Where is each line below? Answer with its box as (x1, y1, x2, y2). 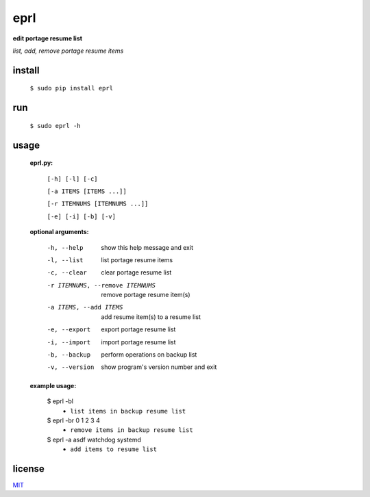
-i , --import (47, 338, 91, 346)
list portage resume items (101, 255, 173, 264)
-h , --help (47, 244, 84, 251)
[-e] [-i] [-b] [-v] (47, 212, 116, 220)
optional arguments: (29, 228, 89, 236)
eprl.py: (29, 159, 53, 167)
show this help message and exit (101, 243, 193, 251)
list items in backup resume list (70, 407, 186, 415)
